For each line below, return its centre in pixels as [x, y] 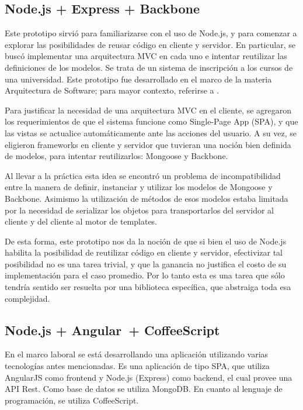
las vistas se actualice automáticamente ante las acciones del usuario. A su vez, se [151, 132]
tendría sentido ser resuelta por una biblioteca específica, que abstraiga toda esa [148, 287]
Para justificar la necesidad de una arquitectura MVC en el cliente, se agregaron [148, 110]
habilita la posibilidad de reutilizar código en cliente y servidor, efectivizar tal [144, 252]
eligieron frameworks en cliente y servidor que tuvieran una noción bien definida [148, 144]
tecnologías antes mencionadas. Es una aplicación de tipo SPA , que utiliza [137, 366]
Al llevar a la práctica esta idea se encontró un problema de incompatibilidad [143, 175]
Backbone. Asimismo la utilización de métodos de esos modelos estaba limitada [147, 198]
